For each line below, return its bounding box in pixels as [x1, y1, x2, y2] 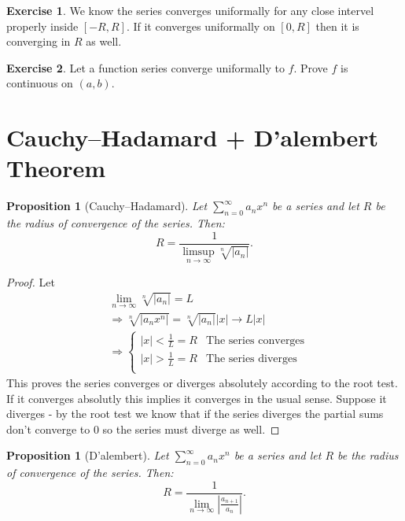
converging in [6, 33, 71, 50]
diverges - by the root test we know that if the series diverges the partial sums [6, 405, 384, 422]
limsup [182, 246, 215, 258]
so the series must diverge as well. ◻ [102, 420, 280, 437]
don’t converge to [6, 420, 90, 437]
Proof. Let [6, 273, 55, 290]
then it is [315, 17, 359, 34]
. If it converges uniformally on [126, 17, 275, 34]
